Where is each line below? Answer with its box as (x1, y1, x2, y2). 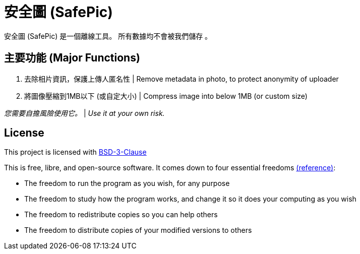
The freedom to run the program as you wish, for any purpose (24, 179, 230, 188)
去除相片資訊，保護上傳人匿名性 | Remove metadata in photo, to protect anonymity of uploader (24, 74, 339, 83)
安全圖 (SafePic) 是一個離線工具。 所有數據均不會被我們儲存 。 (4, 31, 212, 40)
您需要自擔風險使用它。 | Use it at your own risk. (4, 108, 165, 117)
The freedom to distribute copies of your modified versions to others (24, 226, 252, 235)
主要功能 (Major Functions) (4, 51, 140, 65)
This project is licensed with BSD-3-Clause (4, 148, 147, 157)
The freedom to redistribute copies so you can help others (24, 210, 218, 219)
